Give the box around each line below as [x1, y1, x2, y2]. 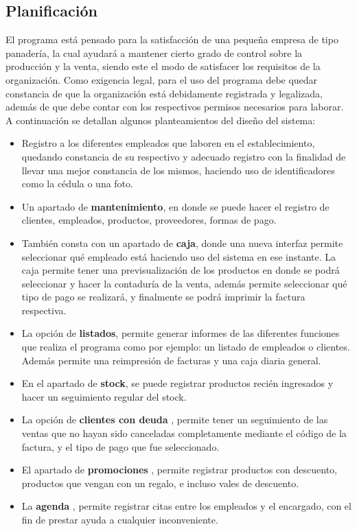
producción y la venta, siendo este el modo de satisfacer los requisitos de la [5, 59, 321, 73]
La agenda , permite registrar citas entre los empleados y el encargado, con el [21, 499, 352, 513]
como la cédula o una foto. [21, 176, 133, 191]
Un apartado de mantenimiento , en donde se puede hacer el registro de [21, 199, 330, 213]
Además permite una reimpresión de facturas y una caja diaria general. [21, 353, 321, 367]
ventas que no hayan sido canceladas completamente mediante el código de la [21, 426, 347, 440]
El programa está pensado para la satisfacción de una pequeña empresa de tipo [5, 32, 338, 47]
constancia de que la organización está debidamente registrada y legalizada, [5, 86, 323, 100]
